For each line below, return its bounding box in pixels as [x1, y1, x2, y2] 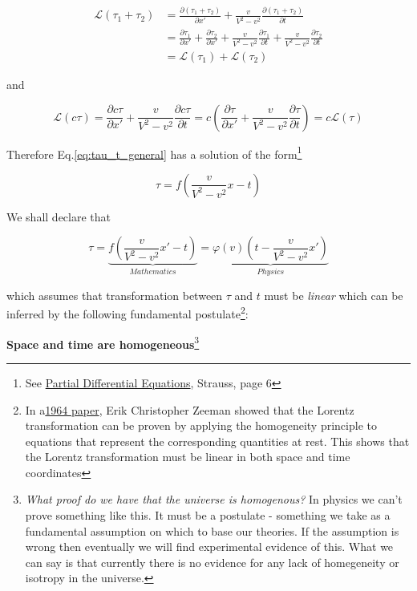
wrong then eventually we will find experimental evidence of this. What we [25, 538, 394, 555]
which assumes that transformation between [6, 286, 223, 303]
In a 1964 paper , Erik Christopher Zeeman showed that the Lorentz [25, 401, 354, 418]
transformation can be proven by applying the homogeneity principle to [25, 417, 377, 434]
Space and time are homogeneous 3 [6, 333, 200, 352]
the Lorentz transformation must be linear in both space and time [25, 448, 350, 465]
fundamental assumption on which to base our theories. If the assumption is [25, 522, 399, 539]
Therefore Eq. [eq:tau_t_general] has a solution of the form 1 [6, 143, 302, 162]
